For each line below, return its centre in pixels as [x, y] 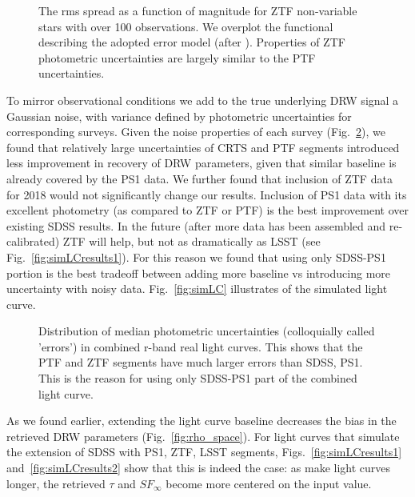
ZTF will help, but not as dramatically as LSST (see [192, 241]
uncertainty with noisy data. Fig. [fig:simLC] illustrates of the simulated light [197, 289]
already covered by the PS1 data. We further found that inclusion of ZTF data [200, 178]
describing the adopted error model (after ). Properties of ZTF [192, 42]
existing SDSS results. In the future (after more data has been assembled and [196, 225]
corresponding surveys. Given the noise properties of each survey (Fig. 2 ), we [196, 132]
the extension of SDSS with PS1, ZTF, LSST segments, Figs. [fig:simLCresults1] [204, 452]
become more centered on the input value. [269, 483]
